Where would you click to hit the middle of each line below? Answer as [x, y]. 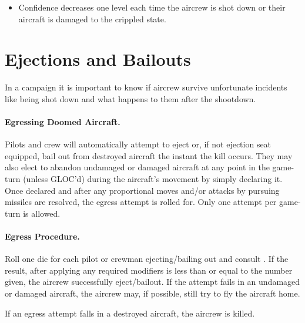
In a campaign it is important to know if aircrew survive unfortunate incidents [146, 87]
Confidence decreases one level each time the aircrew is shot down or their [152, 7]
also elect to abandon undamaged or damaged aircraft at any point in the [137, 167]
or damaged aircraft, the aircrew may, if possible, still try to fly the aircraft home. [152, 293]
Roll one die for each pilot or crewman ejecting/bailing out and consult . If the [147, 259]
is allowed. [42, 213]
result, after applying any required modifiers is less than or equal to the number [149, 270]
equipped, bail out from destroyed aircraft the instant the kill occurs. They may [149, 155]
